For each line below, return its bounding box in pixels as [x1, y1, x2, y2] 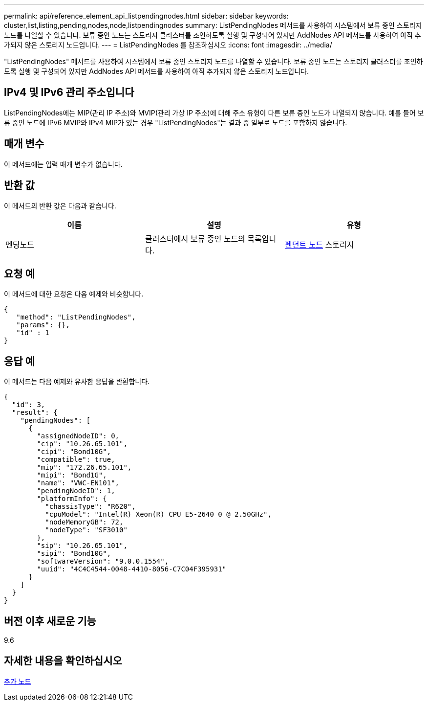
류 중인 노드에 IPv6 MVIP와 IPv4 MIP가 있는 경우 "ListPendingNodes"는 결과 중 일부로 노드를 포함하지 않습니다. [4, 118, 347, 127]
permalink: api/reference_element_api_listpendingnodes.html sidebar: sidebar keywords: [4, 12, 289, 20]
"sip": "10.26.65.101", [37, 542, 128, 550]
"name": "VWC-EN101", [37, 479, 120, 487]
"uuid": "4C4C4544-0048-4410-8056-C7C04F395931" [37, 565, 227, 573]
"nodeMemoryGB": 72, [45, 518, 124, 526]
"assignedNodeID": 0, [37, 432, 120, 440]
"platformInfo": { [37, 495, 107, 503]
